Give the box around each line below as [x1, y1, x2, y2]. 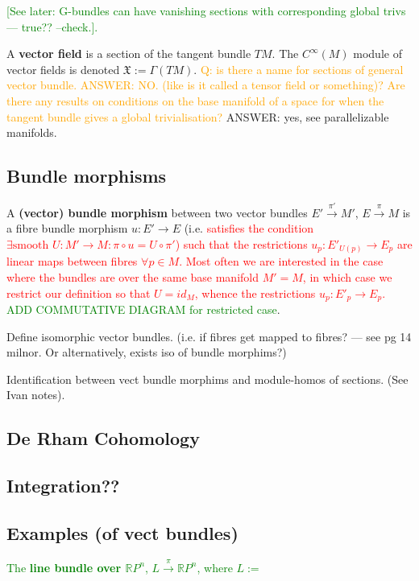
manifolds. [6, 124, 57, 141]
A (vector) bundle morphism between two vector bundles [6, 204, 308, 220]
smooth [12, 239, 49, 251]
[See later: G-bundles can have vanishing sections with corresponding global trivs [6, 2, 406, 19]
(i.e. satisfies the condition [184, 220, 314, 237]
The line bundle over [6, 558, 122, 575]
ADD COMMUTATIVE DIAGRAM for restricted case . [6, 301, 280, 318]
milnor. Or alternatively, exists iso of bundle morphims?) [6, 344, 287, 361]
